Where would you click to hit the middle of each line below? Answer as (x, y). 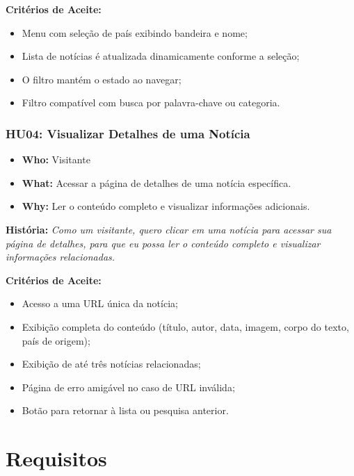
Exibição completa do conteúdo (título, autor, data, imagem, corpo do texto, (185, 326)
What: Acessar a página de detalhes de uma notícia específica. (156, 182)
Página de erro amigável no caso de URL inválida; (128, 387)
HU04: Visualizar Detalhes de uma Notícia (128, 133)
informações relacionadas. (61, 257)
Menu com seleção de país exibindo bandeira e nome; (135, 32)
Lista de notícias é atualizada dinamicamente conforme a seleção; (161, 56)
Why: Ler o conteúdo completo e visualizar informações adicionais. (166, 206)
